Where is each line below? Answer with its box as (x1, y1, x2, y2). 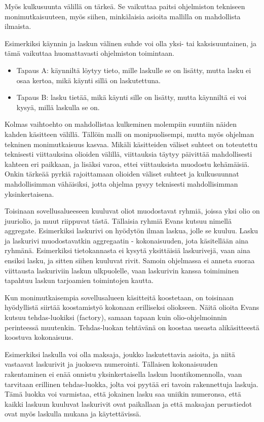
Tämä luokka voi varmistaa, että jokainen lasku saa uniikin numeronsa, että (5, 389, 241, 399)
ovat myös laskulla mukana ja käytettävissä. (5, 408, 141, 419)
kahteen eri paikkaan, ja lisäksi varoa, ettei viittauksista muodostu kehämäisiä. (5, 158, 250, 169)
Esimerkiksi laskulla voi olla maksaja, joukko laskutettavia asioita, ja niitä (5, 348, 235, 359)
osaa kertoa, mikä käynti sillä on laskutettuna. (16, 75, 161, 85)
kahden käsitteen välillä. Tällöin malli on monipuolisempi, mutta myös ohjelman (5, 128, 254, 139)
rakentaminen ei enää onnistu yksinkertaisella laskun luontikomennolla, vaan (5, 369, 242, 379)
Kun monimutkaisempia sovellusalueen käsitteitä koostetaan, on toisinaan (5, 292, 234, 302)
